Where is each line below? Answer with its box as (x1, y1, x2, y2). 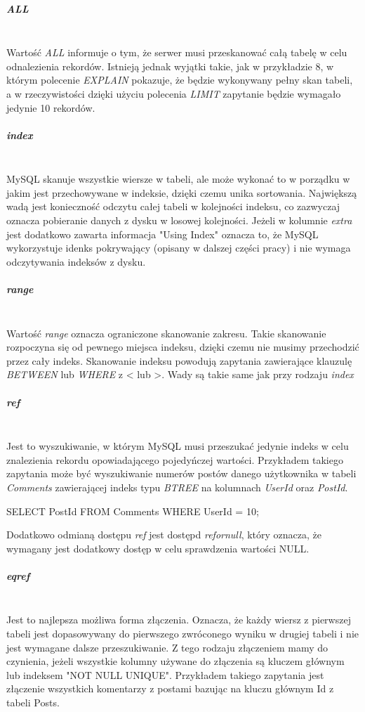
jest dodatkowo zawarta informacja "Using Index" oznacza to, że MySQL (6, 226, 319, 241)
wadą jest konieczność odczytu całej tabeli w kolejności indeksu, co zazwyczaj (6, 199, 340, 214)
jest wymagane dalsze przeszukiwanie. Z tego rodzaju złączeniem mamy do (6, 640, 328, 654)
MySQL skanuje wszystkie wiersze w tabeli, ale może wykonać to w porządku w (6, 171, 350, 186)
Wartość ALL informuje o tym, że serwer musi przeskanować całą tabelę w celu (6, 45, 347, 60)
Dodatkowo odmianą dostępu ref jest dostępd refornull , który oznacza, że (6, 527, 321, 542)
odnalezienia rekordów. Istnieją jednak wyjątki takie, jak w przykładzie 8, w (6, 58, 334, 73)
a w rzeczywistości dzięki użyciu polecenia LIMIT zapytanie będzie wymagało (6, 86, 341, 101)
